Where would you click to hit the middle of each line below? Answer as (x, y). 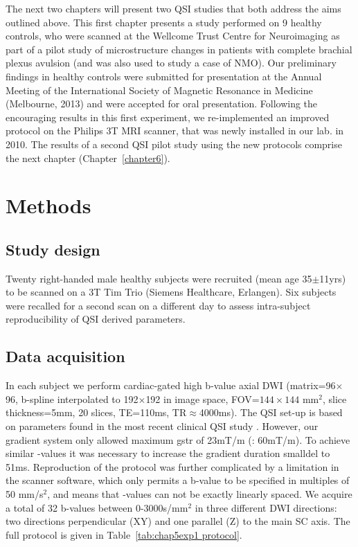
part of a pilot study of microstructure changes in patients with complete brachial (179, 49)
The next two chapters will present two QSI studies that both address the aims (173, 8)
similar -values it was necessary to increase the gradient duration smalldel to (168, 453)
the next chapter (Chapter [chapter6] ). (88, 158)
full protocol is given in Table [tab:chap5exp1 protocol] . (124, 534)
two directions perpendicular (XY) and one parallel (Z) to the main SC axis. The (178, 521)
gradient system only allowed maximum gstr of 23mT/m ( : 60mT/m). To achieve (178, 439)
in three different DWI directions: (266, 507)
